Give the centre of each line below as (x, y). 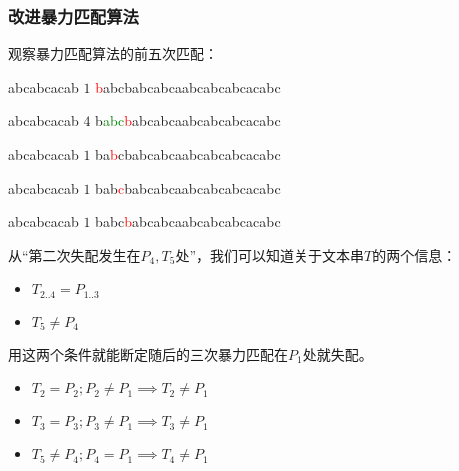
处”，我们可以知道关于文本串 (270, 254)
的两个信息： (414, 254)
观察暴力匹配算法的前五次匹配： (113, 53)
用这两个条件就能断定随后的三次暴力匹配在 (148, 353)
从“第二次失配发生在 (74, 254)
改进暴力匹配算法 (73, 15)
